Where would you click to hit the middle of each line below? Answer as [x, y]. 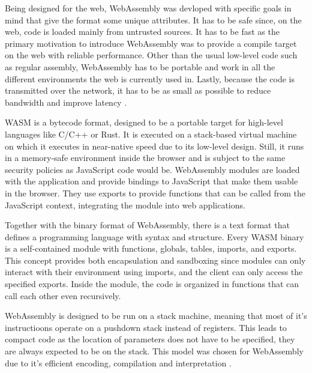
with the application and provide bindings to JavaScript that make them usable [151, 181]
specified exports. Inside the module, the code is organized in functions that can [152, 284]
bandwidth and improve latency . [66, 102]
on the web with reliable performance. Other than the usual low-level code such [151, 55]
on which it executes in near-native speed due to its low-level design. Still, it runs [154, 146]
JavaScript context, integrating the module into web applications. [125, 205]
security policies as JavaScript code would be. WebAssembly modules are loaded [152, 169]
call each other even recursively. [63, 295]
